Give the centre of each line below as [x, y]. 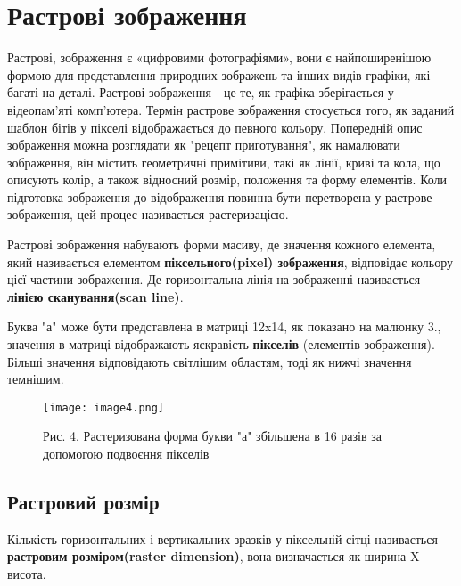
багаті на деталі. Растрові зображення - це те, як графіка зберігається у [201, 92]
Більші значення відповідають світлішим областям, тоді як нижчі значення [210, 361]
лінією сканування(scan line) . [95, 296]
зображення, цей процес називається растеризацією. [148, 214]
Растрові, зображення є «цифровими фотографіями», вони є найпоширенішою [219, 57]
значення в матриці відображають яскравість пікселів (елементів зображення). [221, 344]
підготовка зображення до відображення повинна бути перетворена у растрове [220, 196]
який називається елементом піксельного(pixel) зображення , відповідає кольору [230, 261]
